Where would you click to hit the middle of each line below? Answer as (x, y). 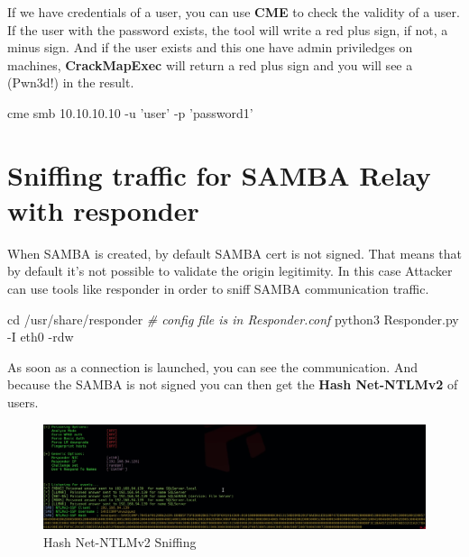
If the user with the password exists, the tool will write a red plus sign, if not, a (228, 29)
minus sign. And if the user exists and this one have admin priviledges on (210, 47)
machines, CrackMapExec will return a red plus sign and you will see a (210, 64)
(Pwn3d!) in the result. (71, 82)
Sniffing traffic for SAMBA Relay (219, 174)
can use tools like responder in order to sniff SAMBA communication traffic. (218, 289)
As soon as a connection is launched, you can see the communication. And (212, 366)
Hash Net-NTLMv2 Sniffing (120, 541)
